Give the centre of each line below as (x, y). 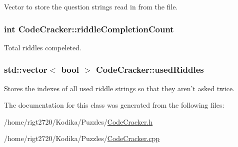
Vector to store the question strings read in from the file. (91, 6)
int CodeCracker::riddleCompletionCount (89, 29)
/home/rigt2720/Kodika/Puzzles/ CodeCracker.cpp (82, 138)
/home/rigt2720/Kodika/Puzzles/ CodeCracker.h (78, 121)
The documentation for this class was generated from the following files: (114, 105)
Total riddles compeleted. (43, 47)
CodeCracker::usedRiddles (150, 70)
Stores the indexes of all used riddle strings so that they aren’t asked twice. (119, 88)
